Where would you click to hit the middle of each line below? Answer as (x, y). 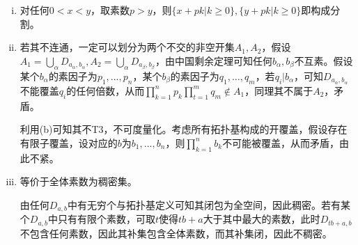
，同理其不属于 (279, 90)
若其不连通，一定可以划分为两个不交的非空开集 (127, 47)
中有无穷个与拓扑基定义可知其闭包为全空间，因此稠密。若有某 (209, 204)
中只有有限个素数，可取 (101, 219)
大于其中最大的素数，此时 (262, 219)
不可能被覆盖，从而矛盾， (281, 142)
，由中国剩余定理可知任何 (213, 60)
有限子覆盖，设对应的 (69, 142)
